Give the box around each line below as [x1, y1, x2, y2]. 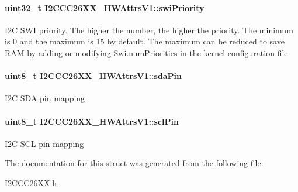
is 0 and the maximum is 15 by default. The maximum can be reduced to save [5, 35, 285, 47]
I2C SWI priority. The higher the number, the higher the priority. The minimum [5, 23, 293, 36]
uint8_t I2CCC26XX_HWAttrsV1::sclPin [5, 115, 179, 127]
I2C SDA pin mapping [5, 92, 85, 104]
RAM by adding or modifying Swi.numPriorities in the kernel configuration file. [5, 46, 290, 59]
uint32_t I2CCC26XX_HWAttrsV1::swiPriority [5, 1, 205, 13]
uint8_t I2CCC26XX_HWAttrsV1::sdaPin [5, 70, 182, 82]
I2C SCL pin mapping [5, 137, 84, 149]
